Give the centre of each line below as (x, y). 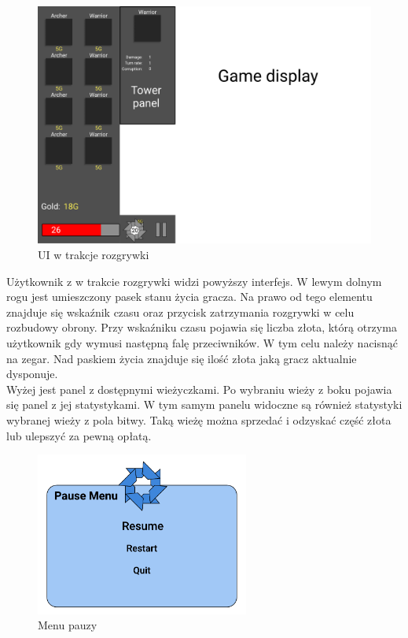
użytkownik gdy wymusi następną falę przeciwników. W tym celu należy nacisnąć (202, 343)
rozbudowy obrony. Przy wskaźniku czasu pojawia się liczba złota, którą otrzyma (202, 327)
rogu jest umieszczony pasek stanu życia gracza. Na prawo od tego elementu (189, 297)
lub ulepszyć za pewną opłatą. (79, 435)
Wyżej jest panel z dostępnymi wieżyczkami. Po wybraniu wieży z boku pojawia (199, 389)
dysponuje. (32, 374)
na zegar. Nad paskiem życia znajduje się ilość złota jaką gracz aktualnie (182, 358)
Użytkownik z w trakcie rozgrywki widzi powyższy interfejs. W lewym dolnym (194, 281)
